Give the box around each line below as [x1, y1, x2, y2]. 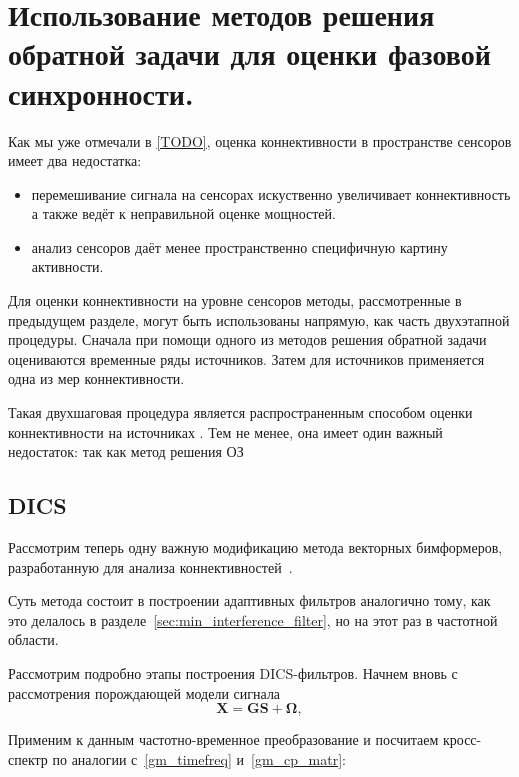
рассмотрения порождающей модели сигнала [8, 682, 281, 703]
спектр [8, 748, 48, 769]
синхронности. [8, 72, 194, 113]
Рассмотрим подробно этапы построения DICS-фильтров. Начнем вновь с [8, 662, 458, 683]
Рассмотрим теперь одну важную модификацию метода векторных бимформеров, [8, 537, 503, 558]
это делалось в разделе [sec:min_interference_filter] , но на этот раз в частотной [8, 609, 498, 630]
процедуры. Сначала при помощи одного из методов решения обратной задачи [8, 329, 487, 350]
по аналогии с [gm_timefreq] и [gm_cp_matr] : [52, 748, 346, 769]
